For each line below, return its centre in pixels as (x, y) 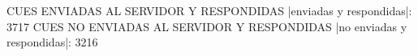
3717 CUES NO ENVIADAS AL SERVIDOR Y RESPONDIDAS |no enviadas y (207, 26)
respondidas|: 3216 (52, 42)
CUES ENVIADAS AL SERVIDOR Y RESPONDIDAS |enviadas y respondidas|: (209, 10)
